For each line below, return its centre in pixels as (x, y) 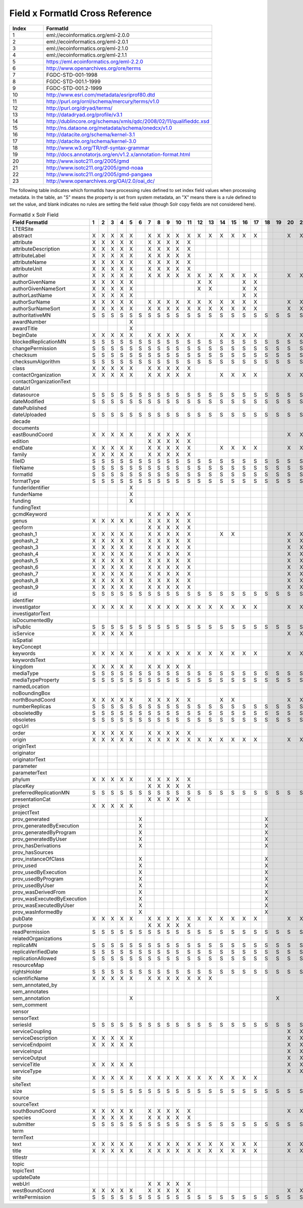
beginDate (25, 335)
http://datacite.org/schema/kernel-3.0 (91, 141)
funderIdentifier (31, 488)
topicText (23, 1171)
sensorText (26, 1018)
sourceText (26, 1104)
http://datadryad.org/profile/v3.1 (84, 115)
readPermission (31, 932)
